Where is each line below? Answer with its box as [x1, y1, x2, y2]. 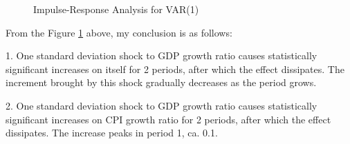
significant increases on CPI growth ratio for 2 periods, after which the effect [6, 112, 331, 126]
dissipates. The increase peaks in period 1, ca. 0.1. [6, 125, 218, 140]
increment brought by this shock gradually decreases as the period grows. [6, 75, 317, 90]
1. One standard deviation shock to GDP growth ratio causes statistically [6, 48, 317, 63]
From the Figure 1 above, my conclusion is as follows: [6, 25, 232, 39]
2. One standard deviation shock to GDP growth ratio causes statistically [6, 98, 317, 112]
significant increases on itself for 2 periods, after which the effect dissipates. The [6, 61, 344, 76]
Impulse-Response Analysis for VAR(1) [33, 2, 199, 16]
